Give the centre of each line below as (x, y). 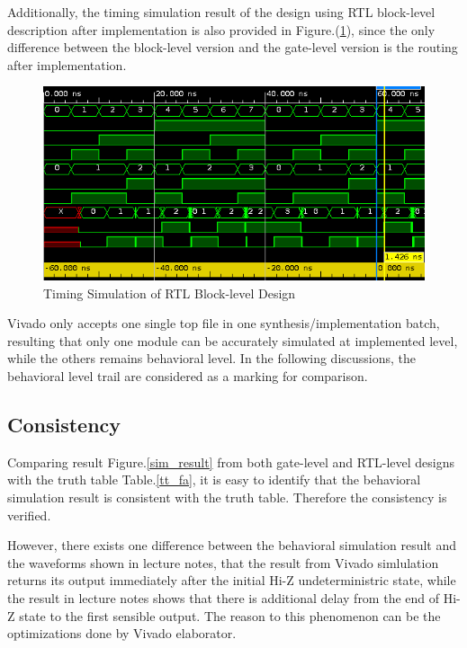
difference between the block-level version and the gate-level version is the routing (233, 47)
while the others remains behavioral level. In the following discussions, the (212, 358)
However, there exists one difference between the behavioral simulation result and (232, 545)
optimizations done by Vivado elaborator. (122, 633)
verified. (29, 515)
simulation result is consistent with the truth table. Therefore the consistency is (227, 497)
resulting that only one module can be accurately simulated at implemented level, (233, 340)
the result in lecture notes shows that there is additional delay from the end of (224, 597)
